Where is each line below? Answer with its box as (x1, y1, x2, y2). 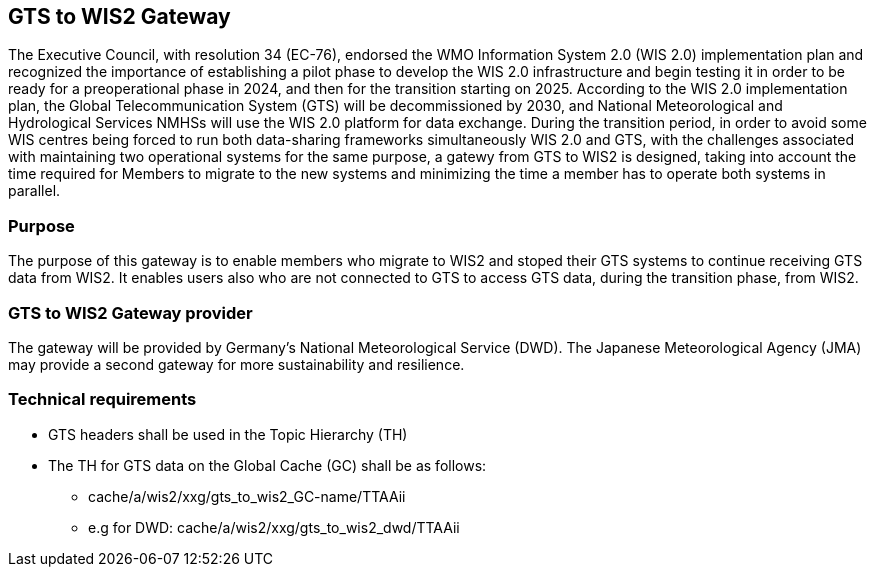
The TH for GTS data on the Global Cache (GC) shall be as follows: (48, 456, 487, 474)
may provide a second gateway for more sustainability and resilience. (8, 355, 465, 373)
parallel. (8, 182, 61, 200)
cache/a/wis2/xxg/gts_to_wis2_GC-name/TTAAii (88, 487, 406, 505)
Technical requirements (8, 389, 197, 410)
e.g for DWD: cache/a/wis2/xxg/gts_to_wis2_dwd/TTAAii (88, 518, 460, 536)
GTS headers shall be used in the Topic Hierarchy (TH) (48, 425, 408, 443)
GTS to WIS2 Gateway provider (8, 302, 253, 323)
